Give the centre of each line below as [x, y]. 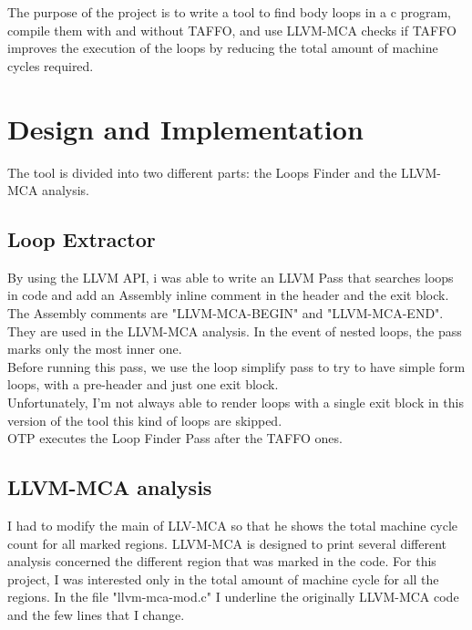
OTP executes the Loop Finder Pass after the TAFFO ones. [175, 438]
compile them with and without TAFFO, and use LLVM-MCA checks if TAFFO [232, 30]
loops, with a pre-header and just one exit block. [143, 384]
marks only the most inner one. [95, 349]
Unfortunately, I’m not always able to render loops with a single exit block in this [236, 403]
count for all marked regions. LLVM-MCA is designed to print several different [227, 543]
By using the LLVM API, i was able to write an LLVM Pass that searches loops [231, 277]
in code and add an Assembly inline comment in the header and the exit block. [228, 295]
